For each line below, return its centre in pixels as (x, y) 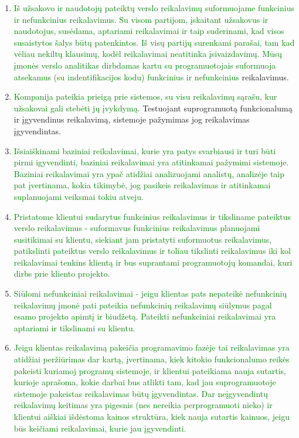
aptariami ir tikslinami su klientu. (74, 327)
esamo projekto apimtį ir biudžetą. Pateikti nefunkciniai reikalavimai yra (145, 316)
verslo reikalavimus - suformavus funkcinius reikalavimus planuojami (137, 228)
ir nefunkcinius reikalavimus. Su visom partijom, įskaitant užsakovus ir (141, 19)
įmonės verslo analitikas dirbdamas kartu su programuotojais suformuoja (145, 65)
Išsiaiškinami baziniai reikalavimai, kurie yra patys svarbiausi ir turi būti (145, 150)
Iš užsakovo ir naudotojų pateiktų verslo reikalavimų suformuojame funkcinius (154, 8)
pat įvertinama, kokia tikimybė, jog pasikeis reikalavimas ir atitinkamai (142, 185)
